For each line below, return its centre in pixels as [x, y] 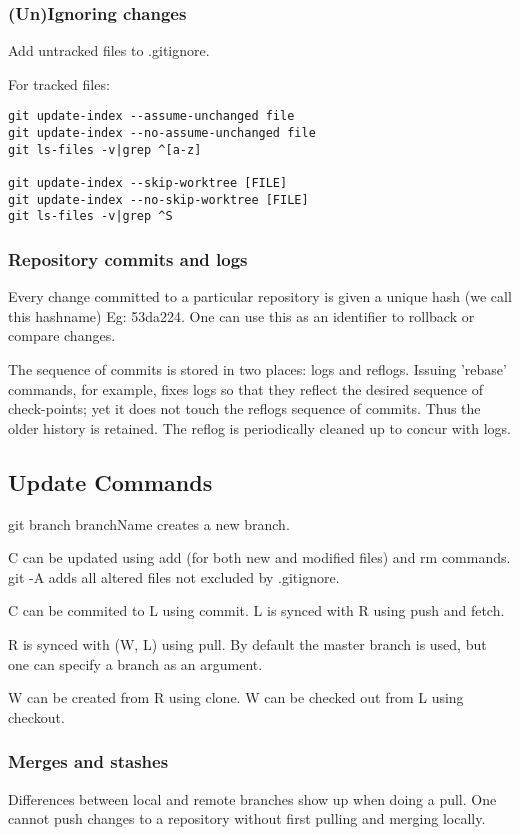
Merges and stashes [88, 761]
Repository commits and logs [128, 258]
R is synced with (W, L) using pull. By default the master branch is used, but [247, 643]
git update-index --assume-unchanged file [151, 116]
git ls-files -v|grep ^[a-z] [105, 149]
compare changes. [62, 335]
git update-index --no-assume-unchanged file [162, 133]
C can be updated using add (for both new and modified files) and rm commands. [259, 557]
